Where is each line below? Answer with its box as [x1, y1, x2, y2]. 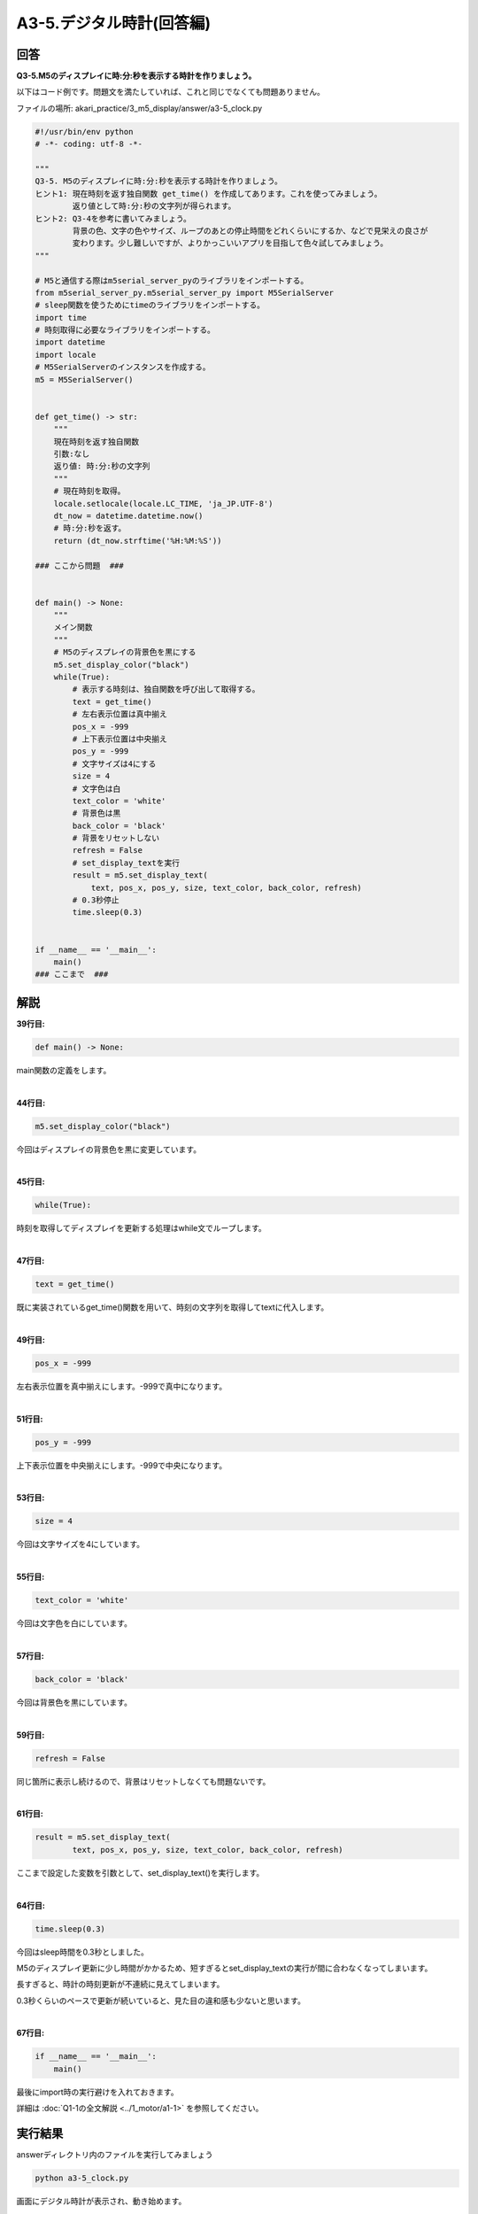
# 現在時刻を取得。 [53, 486, 126, 496]
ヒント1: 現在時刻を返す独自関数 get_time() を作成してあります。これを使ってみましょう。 [35, 189, 382, 198]
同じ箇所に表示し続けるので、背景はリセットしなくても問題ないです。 [16, 1776, 271, 1786]
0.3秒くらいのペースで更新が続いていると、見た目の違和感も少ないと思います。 [16, 1995, 305, 2006]
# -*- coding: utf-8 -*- [35, 139, 143, 150]
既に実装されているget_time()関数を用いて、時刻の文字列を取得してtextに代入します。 [16, 1302, 329, 1312]
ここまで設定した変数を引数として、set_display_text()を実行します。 [16, 1867, 265, 1877]
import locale [35, 350, 96, 360]
